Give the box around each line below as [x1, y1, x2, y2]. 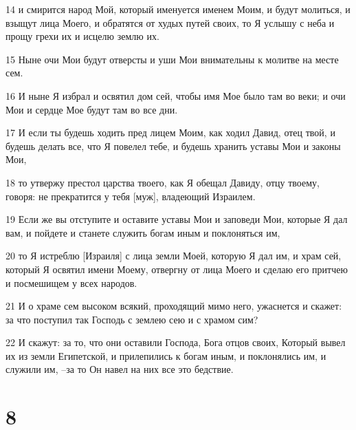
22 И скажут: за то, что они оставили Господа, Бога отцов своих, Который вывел [5, 335, 346, 350]
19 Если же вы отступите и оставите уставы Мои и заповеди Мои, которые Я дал [5, 212, 348, 226]
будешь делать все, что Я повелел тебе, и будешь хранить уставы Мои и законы [5, 138, 341, 153]
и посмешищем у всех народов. [5, 275, 137, 290]
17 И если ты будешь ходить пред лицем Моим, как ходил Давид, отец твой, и [5, 125, 335, 140]
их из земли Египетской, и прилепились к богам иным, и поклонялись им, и [5, 348, 326, 363]
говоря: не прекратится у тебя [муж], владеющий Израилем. [5, 189, 256, 203]
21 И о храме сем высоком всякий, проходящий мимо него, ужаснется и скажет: [5, 299, 342, 313]
